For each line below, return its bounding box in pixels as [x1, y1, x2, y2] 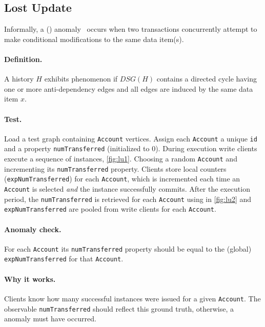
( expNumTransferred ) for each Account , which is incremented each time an [4, 173, 240, 184]
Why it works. [4, 273, 56, 284]
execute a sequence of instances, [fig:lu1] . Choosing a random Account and [4, 153, 237, 164]
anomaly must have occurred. [4, 313, 96, 324]
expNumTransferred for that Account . [4, 253, 124, 264]
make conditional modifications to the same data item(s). [4, 33, 184, 44]
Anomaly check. [4, 223, 62, 234]
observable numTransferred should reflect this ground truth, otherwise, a [4, 303, 234, 314]
